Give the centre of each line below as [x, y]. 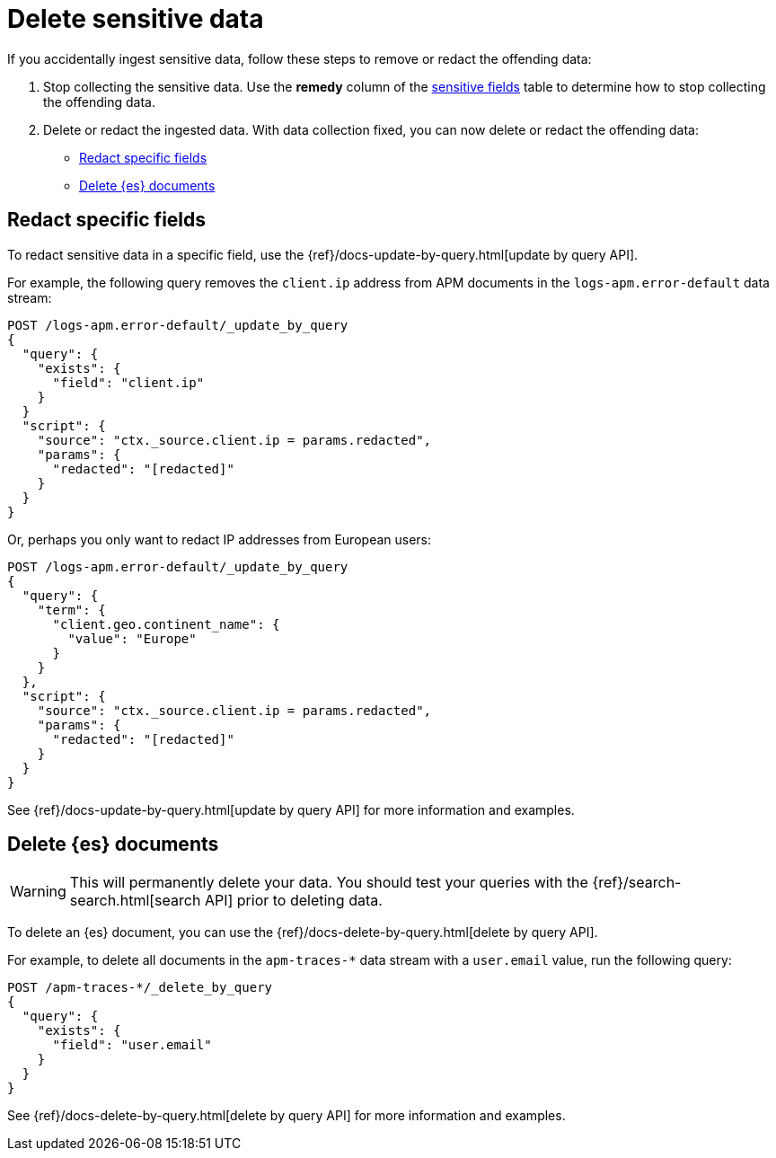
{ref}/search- [637, 883]
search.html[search [135, 901]
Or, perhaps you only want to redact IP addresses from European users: [220, 539]
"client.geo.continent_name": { [166, 624]
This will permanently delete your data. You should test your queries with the [329, 883]
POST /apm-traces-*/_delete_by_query [140, 988]
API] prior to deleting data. [293, 901]
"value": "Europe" [132, 638]
